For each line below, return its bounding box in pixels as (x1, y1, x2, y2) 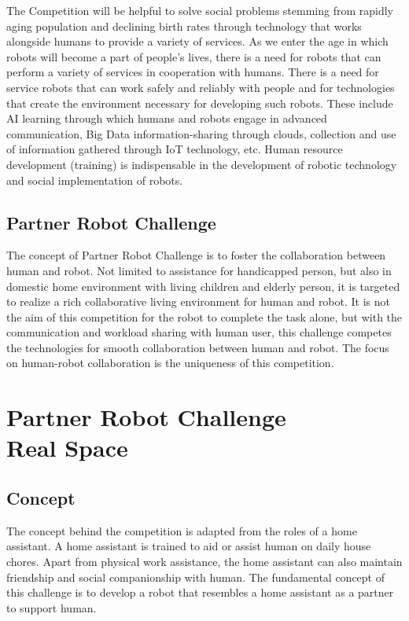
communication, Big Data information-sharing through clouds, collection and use (6, 125, 396, 141)
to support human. (6, 599, 97, 615)
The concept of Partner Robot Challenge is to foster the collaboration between (6, 247, 386, 263)
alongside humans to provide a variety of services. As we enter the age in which (6, 33, 389, 50)
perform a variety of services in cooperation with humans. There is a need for (6, 64, 379, 80)
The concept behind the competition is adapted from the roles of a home (6, 522, 357, 538)
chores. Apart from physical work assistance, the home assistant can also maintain (6, 553, 403, 570)
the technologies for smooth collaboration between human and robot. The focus (6, 339, 389, 355)
